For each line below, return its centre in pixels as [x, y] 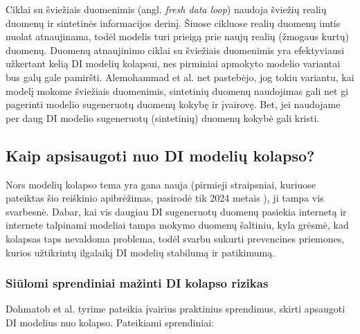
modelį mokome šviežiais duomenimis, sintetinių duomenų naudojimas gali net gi [177, 90]
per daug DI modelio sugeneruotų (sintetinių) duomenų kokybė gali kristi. [163, 117]
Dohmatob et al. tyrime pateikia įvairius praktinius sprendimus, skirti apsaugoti [175, 309]
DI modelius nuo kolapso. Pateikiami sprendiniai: [110, 322]
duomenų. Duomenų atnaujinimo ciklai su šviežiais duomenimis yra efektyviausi [175, 50]
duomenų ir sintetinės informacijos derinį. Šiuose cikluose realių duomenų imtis [173, 23]
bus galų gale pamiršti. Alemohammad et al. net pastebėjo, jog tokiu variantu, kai [180, 77]
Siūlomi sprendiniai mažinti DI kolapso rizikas [137, 283]
